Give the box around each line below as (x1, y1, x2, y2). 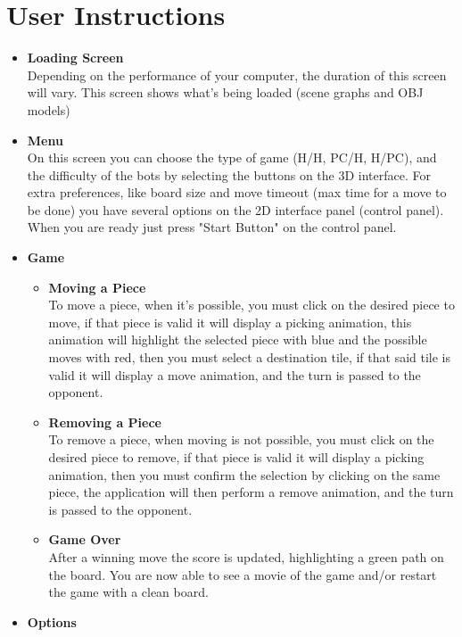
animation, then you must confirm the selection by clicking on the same (48, 465, 441, 484)
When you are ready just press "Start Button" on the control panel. (27, 218, 397, 236)
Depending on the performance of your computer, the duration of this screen (27, 65, 447, 84)
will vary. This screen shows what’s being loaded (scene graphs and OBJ (27, 83, 424, 102)
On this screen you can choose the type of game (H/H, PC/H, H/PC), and (27, 148, 437, 167)
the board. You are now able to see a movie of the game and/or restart (48, 565, 437, 583)
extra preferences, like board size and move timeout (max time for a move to (27, 183, 447, 202)
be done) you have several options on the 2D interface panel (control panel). (27, 200, 444, 219)
